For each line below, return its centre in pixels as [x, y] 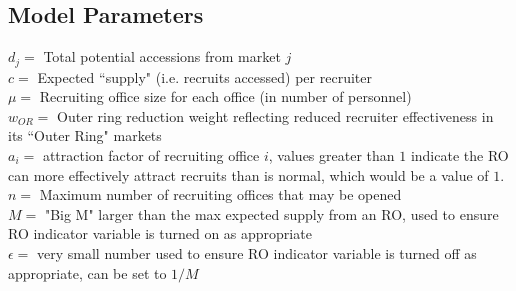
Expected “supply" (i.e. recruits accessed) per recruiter [204, 76]
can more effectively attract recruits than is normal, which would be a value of [248, 174]
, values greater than [331, 155]
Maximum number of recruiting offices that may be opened [220, 194]
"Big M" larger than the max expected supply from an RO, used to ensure [271, 213]
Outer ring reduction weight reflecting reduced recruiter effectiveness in [275, 115]
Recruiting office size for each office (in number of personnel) [225, 96]
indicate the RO [459, 155]
